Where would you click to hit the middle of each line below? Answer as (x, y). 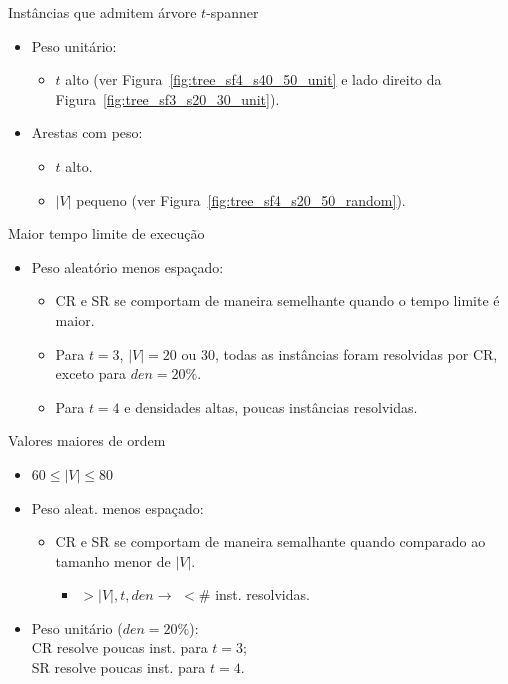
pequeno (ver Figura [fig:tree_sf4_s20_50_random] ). (241, 199)
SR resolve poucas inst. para (118, 667)
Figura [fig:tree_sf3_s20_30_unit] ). (167, 98)
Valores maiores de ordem (87, 440)
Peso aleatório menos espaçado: (127, 266)
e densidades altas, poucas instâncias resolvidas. (271, 406)
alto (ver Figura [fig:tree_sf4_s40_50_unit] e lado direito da (253, 79)
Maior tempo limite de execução (106, 233)
